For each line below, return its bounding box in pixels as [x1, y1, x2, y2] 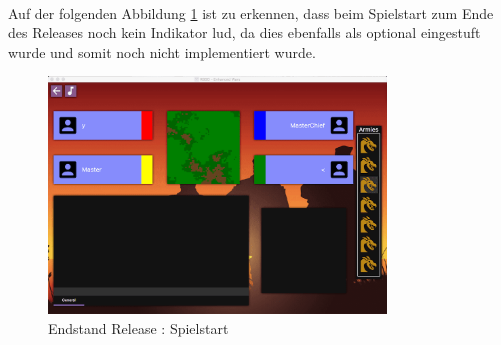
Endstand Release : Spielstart [48, 317, 229, 338]
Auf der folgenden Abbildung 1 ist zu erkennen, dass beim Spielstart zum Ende [8, 2, 494, 23]
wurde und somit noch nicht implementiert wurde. [8, 41, 316, 62]
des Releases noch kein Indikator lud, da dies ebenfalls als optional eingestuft [8, 22, 481, 43]
